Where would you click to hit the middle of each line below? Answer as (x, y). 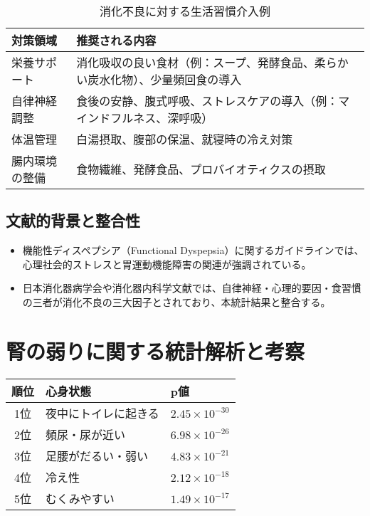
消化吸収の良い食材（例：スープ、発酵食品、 (195, 62)
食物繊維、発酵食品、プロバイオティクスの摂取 (201, 169)
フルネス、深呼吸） (162, 118)
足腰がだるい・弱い (97, 456)
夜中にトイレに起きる (102, 413)
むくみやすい (80, 498)
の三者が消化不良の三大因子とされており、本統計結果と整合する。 (176, 301)
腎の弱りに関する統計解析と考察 (155, 351)
